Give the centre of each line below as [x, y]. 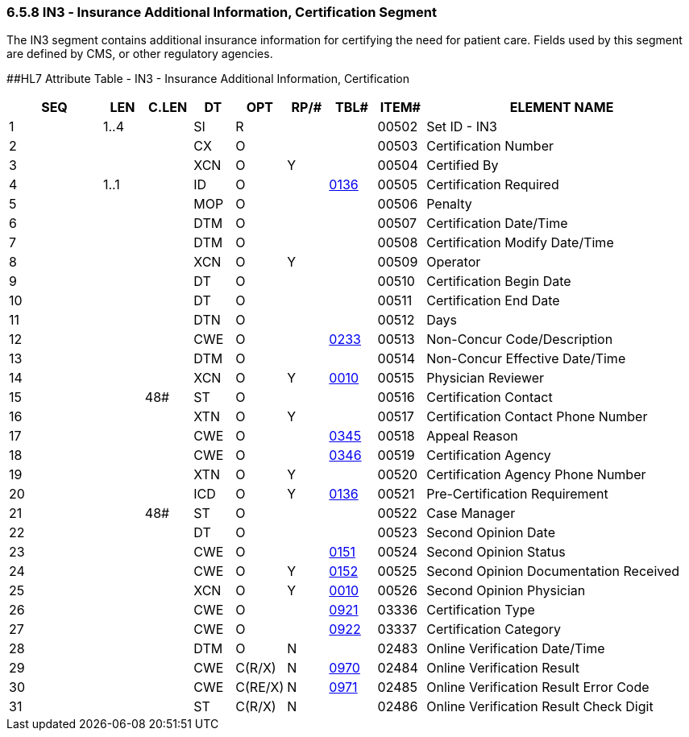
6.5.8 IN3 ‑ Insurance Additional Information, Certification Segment [222, 12]
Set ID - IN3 [462, 127]
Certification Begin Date [499, 282]
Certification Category [494, 629]
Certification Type [481, 610]
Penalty [449, 204]
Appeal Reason [472, 436]
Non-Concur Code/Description [520, 340]
